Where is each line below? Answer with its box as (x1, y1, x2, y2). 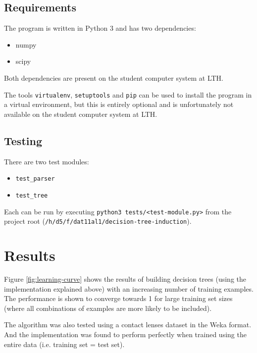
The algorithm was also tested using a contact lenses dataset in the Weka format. (4, 319, 252, 330)
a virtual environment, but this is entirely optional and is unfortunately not (4, 99, 234, 109)
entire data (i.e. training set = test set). (4, 339, 125, 349)
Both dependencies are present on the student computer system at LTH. (4, 72, 224, 83)
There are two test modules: (4, 156, 89, 166)
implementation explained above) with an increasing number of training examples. (4, 283, 254, 294)
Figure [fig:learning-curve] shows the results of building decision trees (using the (4, 273, 247, 284)
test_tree (15, 192, 48, 199)
